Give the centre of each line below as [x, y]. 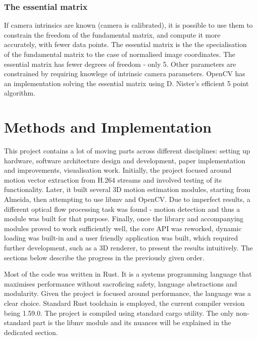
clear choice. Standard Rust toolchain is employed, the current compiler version [124, 303]
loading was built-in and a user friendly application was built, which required [121, 238]
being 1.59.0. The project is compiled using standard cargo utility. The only [119, 313]
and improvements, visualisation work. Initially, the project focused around [118, 170]
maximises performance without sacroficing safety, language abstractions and [121, 283]
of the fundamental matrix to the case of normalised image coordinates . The [120, 54]
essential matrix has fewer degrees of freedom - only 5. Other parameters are [120, 64]
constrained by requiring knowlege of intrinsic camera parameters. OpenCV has [125, 73]
